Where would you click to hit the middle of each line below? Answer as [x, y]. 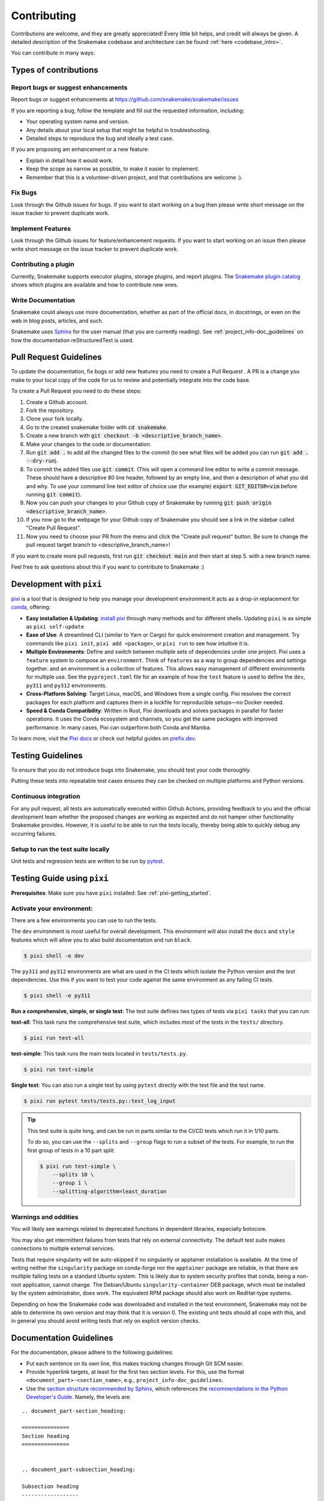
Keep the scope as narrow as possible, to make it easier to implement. [113, 169]
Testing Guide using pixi [60, 878]
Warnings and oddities [45, 1217]
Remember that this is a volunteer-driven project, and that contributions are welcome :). [134, 177]
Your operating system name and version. [78, 122]
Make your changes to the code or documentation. [89, 444]
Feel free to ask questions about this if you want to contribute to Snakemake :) [108, 567]
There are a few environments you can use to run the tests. [84, 920]
